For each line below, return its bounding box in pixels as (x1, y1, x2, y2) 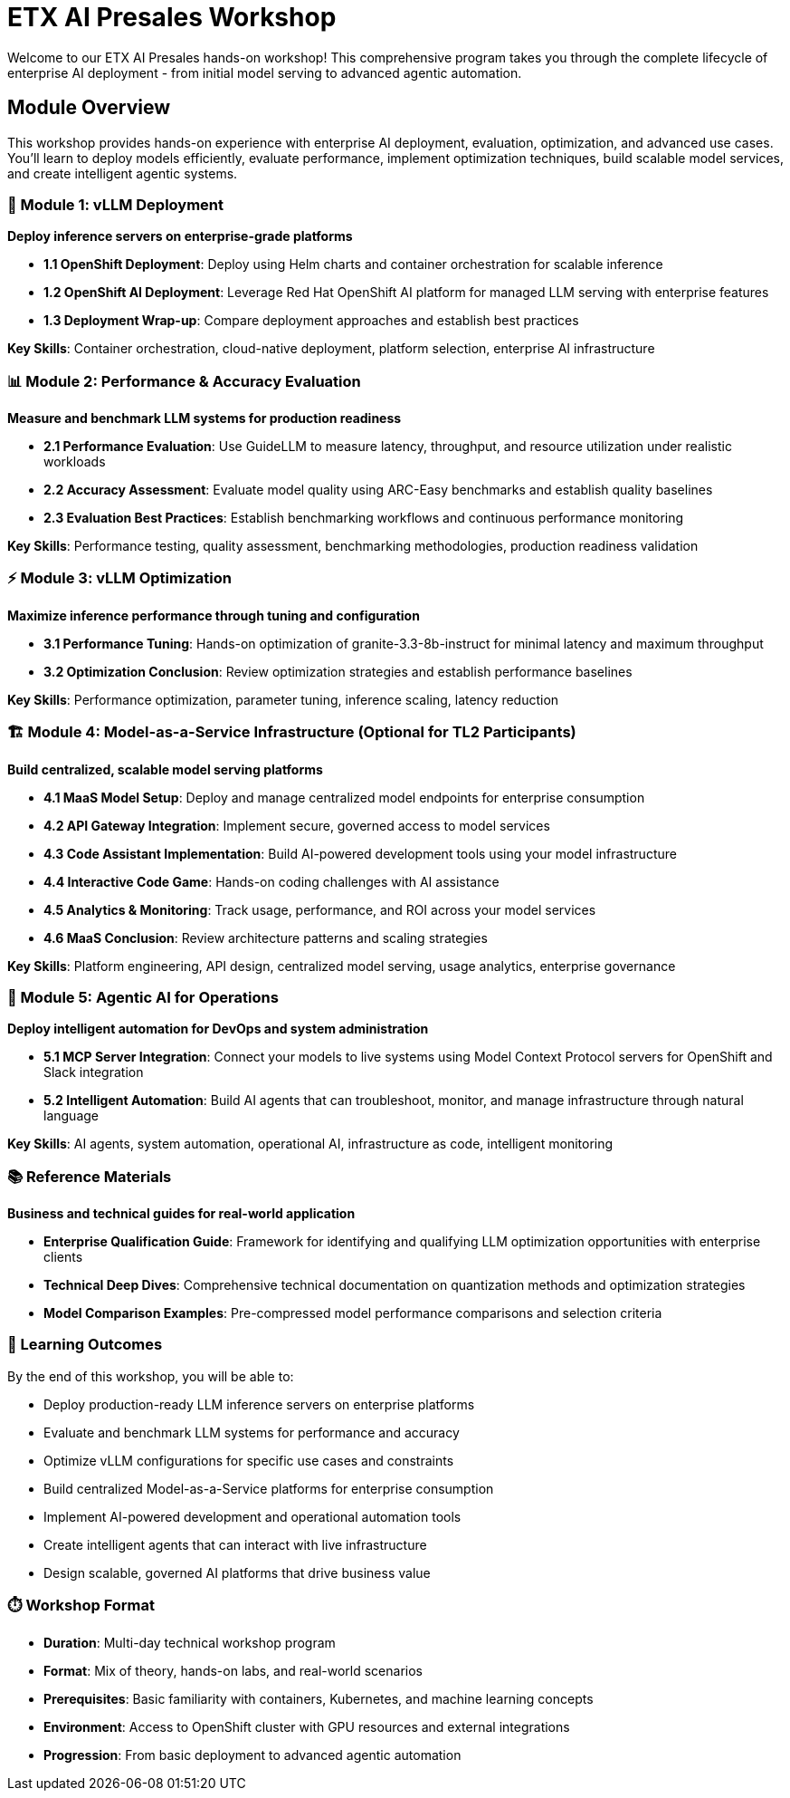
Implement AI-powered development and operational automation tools (43, 1508, 462, 1524)
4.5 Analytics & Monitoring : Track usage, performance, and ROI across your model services (43, 901, 596, 918)
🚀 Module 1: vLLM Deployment (7, 195, 224, 214)
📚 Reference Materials (7, 1167, 172, 1186)
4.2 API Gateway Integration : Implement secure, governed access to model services (43, 817, 550, 833)
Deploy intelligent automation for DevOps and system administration (7, 1021, 429, 1037)
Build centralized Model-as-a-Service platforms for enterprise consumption (43, 1480, 494, 1496)
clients (43, 1249, 83, 1265)
